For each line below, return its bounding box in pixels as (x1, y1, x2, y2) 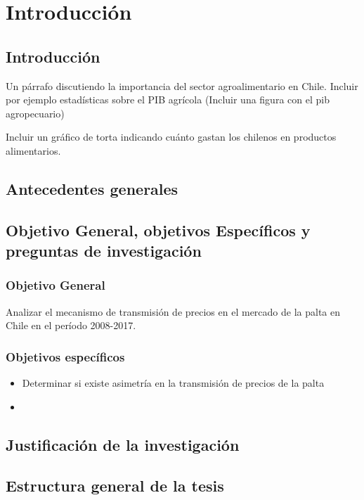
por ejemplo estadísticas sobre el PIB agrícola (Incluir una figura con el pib (6, 92, 330, 107)
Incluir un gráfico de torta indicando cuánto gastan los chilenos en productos (6, 129, 337, 144)
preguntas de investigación (6, 240, 202, 262)
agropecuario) (6, 105, 65, 120)
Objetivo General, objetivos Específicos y (6, 219, 311, 241)
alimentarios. (6, 143, 61, 158)
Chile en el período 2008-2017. (6, 318, 136, 333)
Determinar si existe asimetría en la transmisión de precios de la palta (22, 376, 325, 390)
